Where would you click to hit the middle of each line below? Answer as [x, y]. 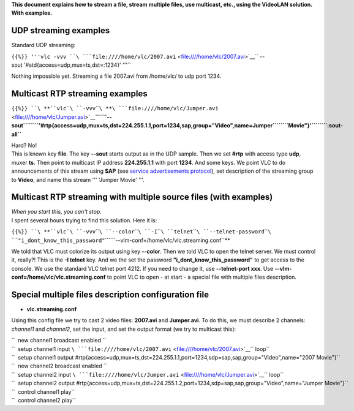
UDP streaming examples [61, 31]
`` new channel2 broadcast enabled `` [59, 366]
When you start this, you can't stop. [57, 212]
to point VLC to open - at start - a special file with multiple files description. [202, 277]
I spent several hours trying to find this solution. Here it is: [84, 220]
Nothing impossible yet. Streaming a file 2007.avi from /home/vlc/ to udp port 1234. [116, 76]
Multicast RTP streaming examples [79, 94]
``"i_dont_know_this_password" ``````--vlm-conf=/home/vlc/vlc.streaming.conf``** [121, 240]
